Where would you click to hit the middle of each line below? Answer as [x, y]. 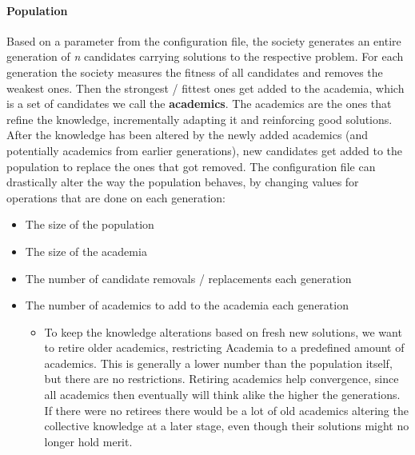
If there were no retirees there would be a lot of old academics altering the [226, 410]
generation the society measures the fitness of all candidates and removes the [195, 72]
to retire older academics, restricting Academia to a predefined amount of [224, 347]
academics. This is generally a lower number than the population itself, [218, 363]
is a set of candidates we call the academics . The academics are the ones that [199, 104]
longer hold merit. [88, 441]
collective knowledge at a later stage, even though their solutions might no [227, 426]
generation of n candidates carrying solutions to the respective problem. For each [205, 56]
